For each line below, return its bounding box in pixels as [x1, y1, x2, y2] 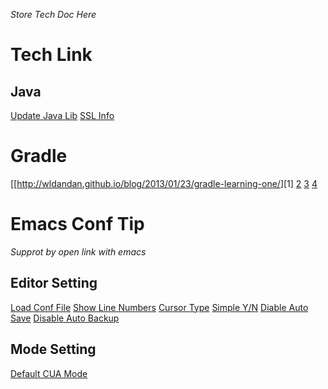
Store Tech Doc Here [10, 9, 97, 20]
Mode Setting [10, 341, 97, 358]
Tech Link [10, 44, 93, 66]
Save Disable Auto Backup [10, 312, 120, 324]
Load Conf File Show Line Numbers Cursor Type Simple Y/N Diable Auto [10, 301, 309, 313]
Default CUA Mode [10, 367, 88, 379]
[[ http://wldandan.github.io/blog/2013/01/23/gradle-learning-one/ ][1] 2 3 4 [10, 177, 318, 189]
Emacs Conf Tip [10, 213, 145, 236]
